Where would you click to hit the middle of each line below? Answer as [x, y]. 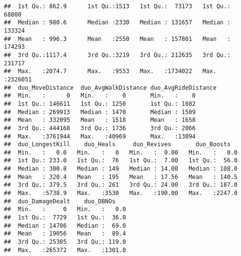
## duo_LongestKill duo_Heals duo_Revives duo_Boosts [117, 145]
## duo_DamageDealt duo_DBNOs [60, 201]
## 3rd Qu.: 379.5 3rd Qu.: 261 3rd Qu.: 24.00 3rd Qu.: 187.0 [121, 185]
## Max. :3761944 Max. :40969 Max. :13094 [100, 136]
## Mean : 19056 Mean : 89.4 [65, 234]
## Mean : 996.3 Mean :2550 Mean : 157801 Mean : [117, 39]
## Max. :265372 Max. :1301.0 [65, 250]
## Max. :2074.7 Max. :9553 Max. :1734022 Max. [110, 71]
